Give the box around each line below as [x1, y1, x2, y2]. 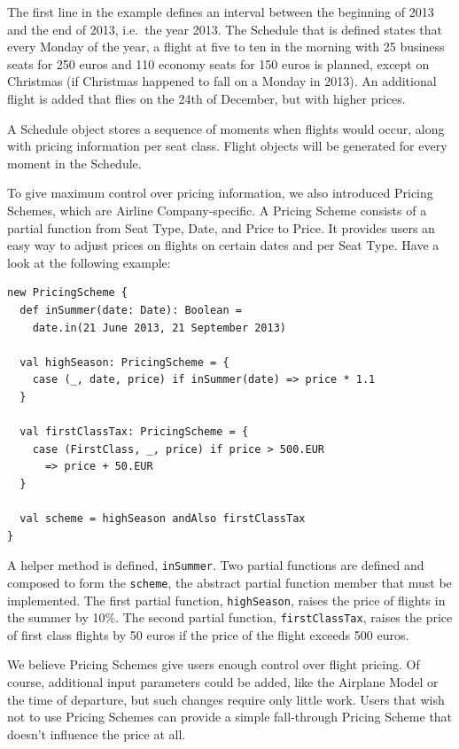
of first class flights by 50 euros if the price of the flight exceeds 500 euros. [7, 625, 409, 644]
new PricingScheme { [7, 286, 128, 300]
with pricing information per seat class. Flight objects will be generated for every [7, 137, 447, 155]
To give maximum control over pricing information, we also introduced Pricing [7, 183, 433, 202]
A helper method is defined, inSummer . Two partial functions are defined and [7, 556, 424, 574]
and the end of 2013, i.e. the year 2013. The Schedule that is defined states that [7, 20, 443, 38]
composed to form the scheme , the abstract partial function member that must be [7, 573, 452, 591]
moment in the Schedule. [7, 153, 142, 172]
